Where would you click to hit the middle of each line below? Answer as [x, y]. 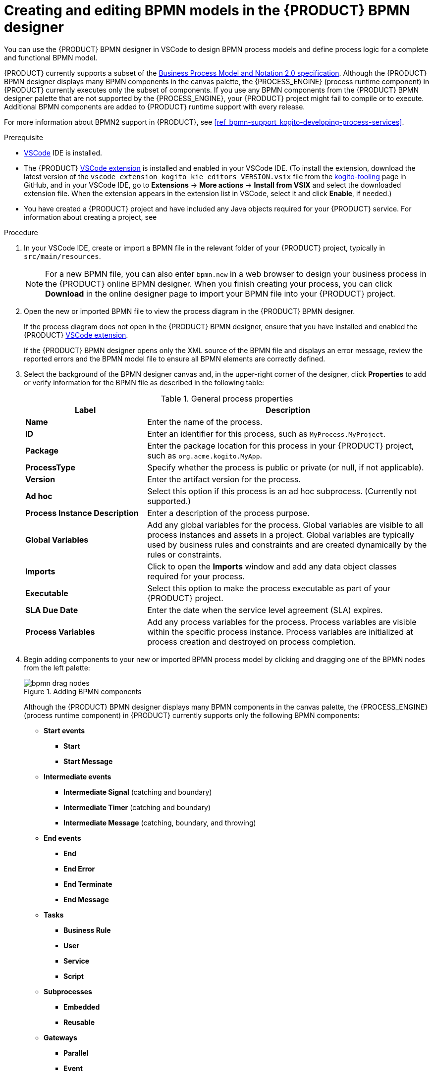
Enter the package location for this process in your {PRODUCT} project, [281, 445]
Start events [64, 730]
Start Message [88, 761]
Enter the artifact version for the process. [224, 479]
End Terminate [88, 884]
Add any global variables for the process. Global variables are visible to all [285, 525]
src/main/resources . [62, 256]
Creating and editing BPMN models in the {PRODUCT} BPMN [207, 10]
